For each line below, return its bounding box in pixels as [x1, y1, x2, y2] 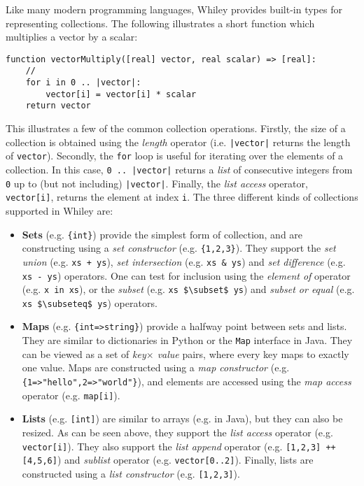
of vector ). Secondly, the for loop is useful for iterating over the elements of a [6, 148, 344, 163]
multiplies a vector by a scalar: [6, 29, 138, 44]
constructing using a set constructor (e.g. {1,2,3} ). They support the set [22, 241, 336, 255]
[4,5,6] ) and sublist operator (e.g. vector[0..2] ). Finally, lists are [22, 452, 314, 467]
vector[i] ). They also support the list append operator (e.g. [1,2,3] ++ [22, 438, 336, 453]
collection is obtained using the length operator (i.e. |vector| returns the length [6, 134, 351, 149]
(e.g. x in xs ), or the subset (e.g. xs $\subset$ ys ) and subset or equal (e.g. [22, 282, 355, 296]
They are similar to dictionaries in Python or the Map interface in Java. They [22, 333, 353, 348]
